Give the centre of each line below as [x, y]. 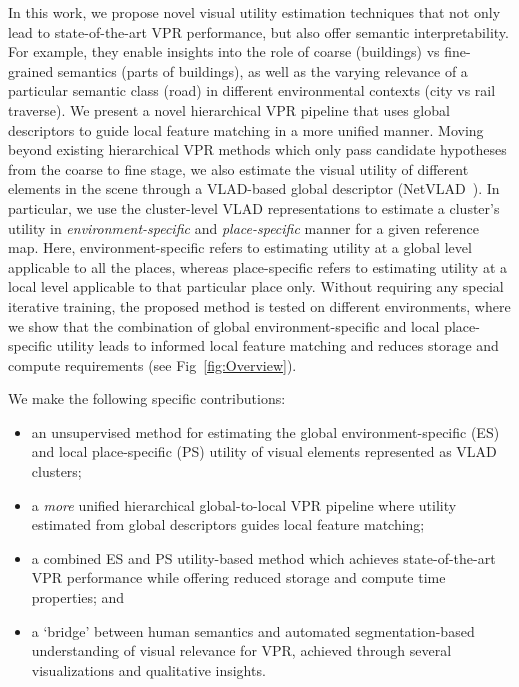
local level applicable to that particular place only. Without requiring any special [256, 286]
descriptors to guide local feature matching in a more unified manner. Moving [246, 129]
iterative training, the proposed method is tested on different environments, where [259, 305]
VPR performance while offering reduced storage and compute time [238, 577]
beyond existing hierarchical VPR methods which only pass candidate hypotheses [257, 149]
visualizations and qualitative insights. [148, 669]
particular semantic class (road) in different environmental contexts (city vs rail [252, 90]
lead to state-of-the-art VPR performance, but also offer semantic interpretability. [258, 31]
